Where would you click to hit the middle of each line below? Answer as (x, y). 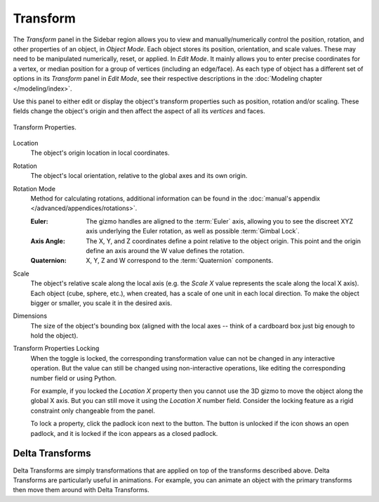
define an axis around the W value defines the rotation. (165, 250)
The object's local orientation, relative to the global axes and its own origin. (139, 176)
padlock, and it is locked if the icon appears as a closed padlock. (124, 433)
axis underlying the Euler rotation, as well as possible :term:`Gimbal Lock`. (193, 231)
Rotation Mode (34, 188)
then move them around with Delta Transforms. (81, 490)
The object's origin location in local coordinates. (100, 153)
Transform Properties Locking (56, 349)
